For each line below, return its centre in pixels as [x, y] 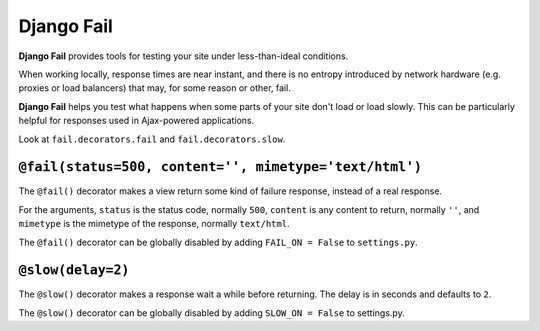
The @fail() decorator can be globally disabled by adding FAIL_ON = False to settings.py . [218, 242]
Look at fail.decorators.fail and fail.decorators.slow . [152, 139]
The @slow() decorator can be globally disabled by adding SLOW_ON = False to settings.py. [211, 312]
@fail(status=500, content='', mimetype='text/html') [220, 167]
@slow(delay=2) [74, 270]
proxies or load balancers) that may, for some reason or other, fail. [155, 88]
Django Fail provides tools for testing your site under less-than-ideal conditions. [183, 56]
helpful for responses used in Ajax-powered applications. [136, 121]
